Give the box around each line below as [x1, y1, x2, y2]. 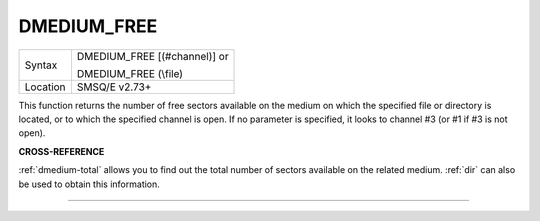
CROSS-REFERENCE [18, 145, 105, 157]
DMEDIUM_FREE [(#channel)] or [76, 49, 229, 63]
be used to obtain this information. [18, 178, 160, 190]
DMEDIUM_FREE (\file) [76, 66, 184, 80]
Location [24, 80, 66, 94]
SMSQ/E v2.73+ [76, 80, 152, 94]
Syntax [24, 58, 58, 72]
